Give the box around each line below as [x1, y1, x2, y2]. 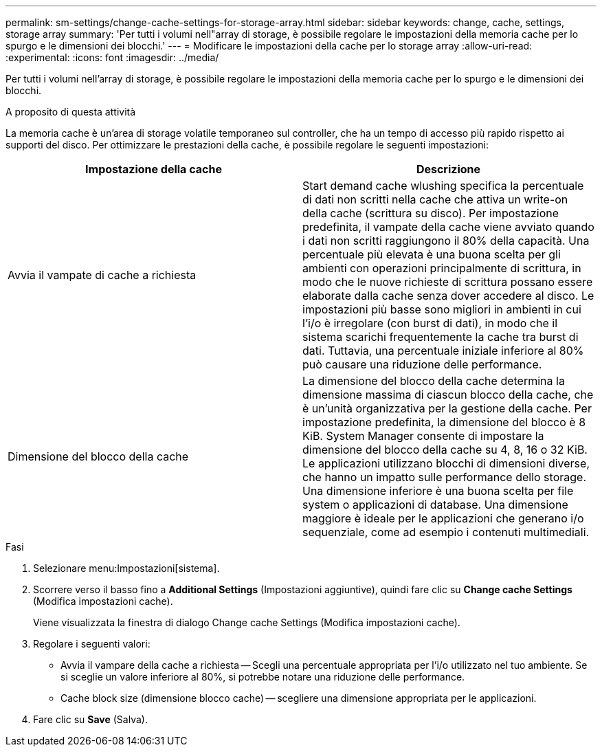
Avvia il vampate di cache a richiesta [8, 268, 197, 282]
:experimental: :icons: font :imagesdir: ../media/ [5, 52, 219, 63]
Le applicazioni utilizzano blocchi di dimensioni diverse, [302, 456, 590, 470]
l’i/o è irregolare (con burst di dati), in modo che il [302, 316, 558, 330]
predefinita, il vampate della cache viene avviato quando [302, 220, 594, 234]
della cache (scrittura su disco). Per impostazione [302, 206, 559, 220]
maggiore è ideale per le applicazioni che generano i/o [302, 511, 584, 525]
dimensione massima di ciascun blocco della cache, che [302, 388, 594, 401]
